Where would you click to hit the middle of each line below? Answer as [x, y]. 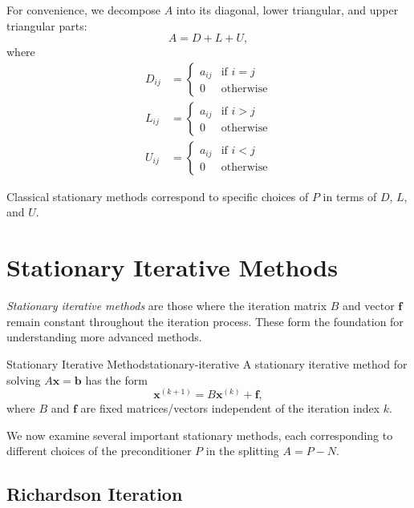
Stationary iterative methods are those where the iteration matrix [167, 306]
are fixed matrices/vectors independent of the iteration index [230, 408]
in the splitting [242, 451]
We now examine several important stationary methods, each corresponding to [200, 435]
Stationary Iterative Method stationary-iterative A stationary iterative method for [207, 363]
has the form [116, 379]
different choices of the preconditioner [99, 451]
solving [24, 379]
